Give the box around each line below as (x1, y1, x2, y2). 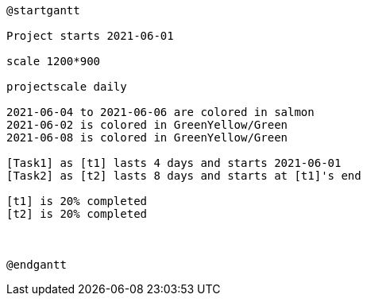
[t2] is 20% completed (6, 207, 148, 220)
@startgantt (6, 4, 80, 17)
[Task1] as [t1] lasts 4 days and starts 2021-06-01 (6, 157, 342, 169)
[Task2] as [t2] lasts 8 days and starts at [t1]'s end (6, 169, 361, 182)
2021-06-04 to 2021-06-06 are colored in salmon (6, 106, 315, 118)
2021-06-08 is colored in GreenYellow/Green (6, 131, 288, 144)
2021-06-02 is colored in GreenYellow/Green (6, 118, 288, 131)
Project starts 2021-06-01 (6, 29, 174, 42)
